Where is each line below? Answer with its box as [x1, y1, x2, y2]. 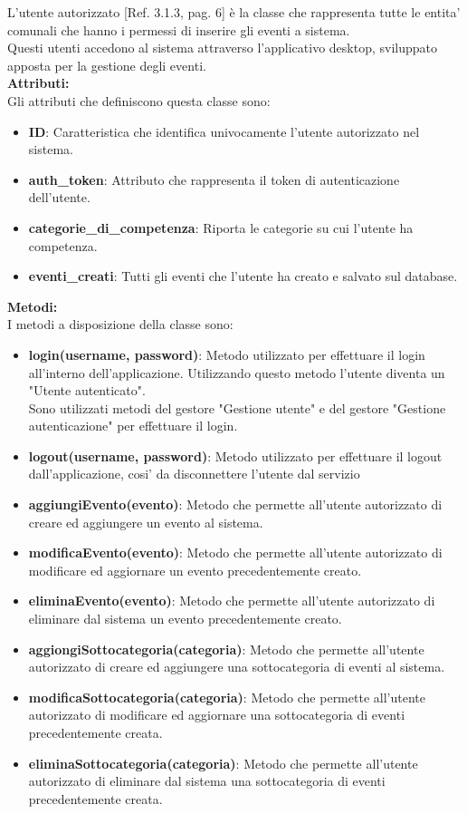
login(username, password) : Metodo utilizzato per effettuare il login [28, 344, 425, 363]
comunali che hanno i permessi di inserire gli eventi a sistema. [7, 20, 350, 39]
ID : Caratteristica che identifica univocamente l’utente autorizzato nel [28, 121, 420, 141]
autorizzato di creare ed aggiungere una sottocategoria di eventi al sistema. [28, 657, 445, 676]
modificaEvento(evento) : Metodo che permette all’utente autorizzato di [28, 543, 443, 562]
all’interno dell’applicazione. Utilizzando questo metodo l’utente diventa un [28, 363, 445, 382]
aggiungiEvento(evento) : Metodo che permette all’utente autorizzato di [28, 495, 443, 514]
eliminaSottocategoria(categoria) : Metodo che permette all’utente [28, 753, 418, 772]
